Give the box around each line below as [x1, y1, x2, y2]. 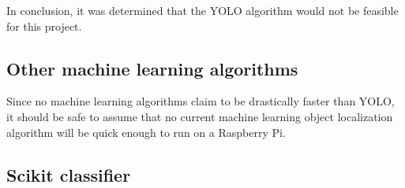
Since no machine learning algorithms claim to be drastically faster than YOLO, [6, 93, 395, 109]
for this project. [6, 17, 82, 34]
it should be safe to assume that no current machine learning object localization [6, 108, 393, 124]
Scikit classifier [6, 162, 131, 186]
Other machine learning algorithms [6, 56, 298, 80]
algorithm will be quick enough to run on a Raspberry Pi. [6, 123, 286, 140]
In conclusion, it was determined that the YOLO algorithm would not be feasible [6, 2, 399, 18]
